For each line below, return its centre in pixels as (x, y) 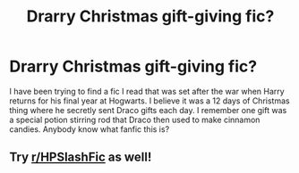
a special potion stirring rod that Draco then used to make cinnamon (135, 119)
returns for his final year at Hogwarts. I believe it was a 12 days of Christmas (149, 101)
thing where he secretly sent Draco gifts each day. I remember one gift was (148, 110)
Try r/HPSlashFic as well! (81, 157)
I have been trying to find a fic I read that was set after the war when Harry (147, 91)
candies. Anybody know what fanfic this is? (90, 129)
